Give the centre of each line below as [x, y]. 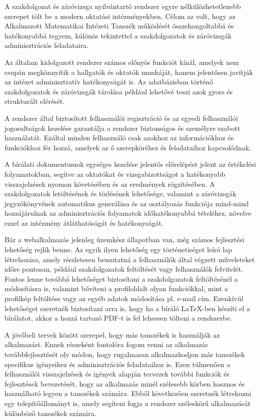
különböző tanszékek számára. [50, 413]
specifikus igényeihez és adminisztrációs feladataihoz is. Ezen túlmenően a [117, 364]
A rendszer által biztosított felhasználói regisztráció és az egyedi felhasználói [121, 118]
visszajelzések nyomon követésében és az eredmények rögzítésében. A [110, 184]
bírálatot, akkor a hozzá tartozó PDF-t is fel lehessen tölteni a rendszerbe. [118, 318]
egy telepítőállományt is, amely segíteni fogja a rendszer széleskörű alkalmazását [128, 403]
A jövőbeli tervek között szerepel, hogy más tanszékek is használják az [112, 334]
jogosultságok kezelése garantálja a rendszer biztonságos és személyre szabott [122, 128]
